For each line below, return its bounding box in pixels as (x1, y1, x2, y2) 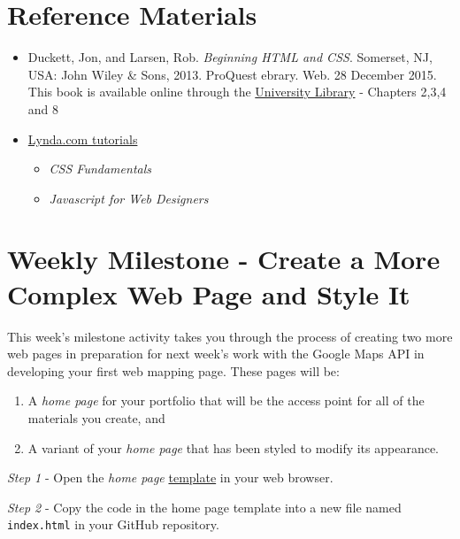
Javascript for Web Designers (49, 189, 209, 207)
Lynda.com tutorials (27, 129, 138, 148)
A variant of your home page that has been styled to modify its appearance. (27, 438, 440, 457)
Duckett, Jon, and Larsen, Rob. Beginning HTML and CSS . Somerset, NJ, (27, 48, 433, 66)
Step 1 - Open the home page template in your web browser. (7, 468, 333, 487)
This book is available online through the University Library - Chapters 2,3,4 (27, 82, 447, 101)
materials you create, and (27, 408, 165, 427)
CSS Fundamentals (49, 159, 151, 178)
